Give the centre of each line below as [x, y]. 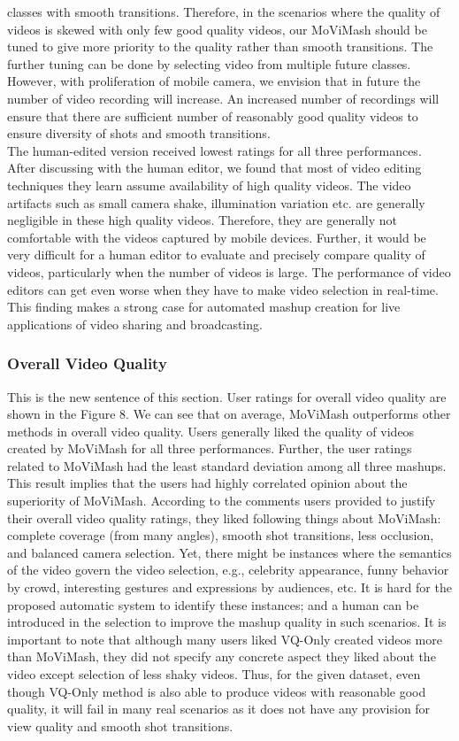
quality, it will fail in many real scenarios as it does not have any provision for [219, 709]
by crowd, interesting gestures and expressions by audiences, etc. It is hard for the [229, 587]
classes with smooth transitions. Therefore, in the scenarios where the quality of [224, 12]
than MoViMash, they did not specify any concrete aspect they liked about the [222, 656]
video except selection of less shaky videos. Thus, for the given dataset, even [214, 674]
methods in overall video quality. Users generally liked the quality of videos [211, 431]
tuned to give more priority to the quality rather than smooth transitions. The [220, 46]
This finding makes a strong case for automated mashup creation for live [204, 307]
